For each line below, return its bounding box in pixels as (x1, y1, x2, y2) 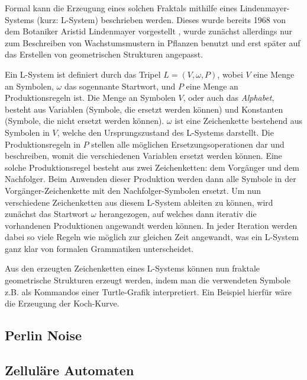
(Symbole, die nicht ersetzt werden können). (5, 114, 164, 127)
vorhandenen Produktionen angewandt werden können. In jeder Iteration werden (5, 219, 298, 231)
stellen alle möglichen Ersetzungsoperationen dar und (91, 138, 285, 150)
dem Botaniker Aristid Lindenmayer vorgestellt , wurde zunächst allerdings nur (5, 25, 292, 37)
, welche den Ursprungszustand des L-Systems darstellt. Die (57, 126, 274, 138)
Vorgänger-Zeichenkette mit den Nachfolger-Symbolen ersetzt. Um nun (5, 184, 261, 196)
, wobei (217, 68, 243, 80)
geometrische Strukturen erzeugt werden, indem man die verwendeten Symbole (5, 274, 290, 286)
